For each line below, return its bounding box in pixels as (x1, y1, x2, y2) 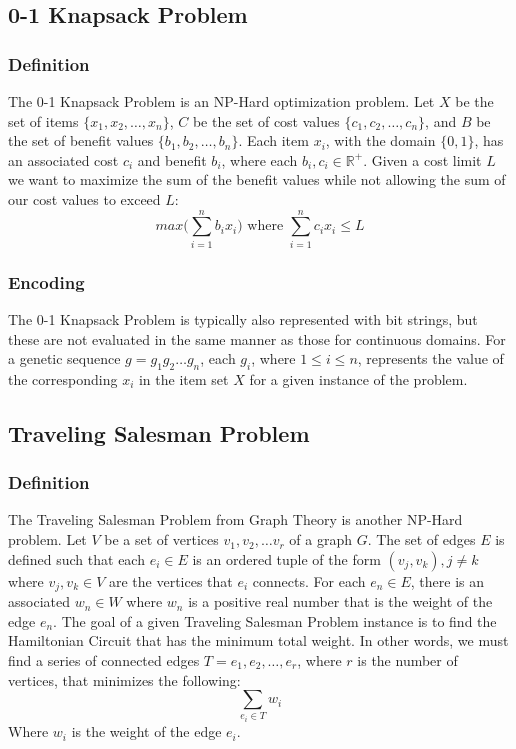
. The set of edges (367, 529, 476, 550)
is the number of (357, 649, 458, 670)
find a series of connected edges (8, 649, 200, 670)
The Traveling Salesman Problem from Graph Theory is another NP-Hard (8, 509, 463, 530)
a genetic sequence (8, 348, 121, 369)
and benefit (137, 149, 207, 170)
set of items (8, 110, 79, 131)
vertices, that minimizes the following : (8, 669, 241, 690)
